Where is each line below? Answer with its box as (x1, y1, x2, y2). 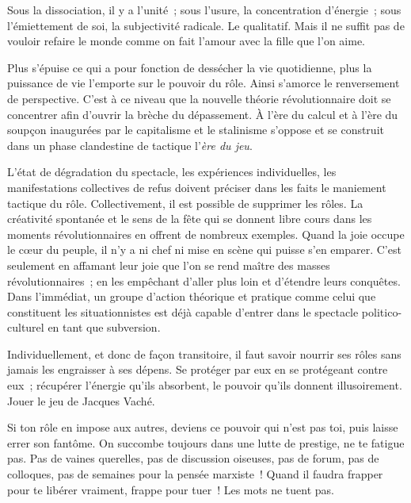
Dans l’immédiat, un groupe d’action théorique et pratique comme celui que (7, 288, 376, 305)
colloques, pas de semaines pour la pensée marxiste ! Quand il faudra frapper (7, 466, 383, 482)
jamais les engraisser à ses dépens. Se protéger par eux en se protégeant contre (7, 361, 388, 378)
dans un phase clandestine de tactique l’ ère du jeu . (7, 136, 253, 153)
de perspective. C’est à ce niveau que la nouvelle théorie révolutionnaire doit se (7, 90, 391, 106)
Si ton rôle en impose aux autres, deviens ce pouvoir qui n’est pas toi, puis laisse (7, 419, 398, 436)
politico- (361, 303, 402, 320)
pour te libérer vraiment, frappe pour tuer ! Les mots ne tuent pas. (7, 481, 334, 497)
